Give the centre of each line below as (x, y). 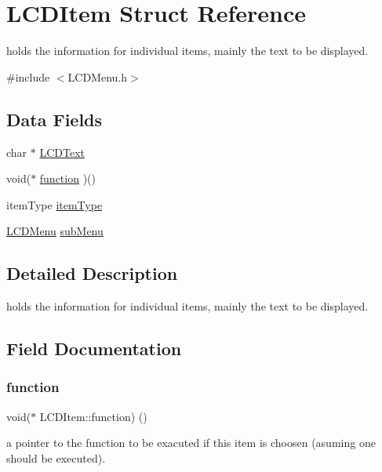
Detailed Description (92, 273)
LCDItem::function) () (93, 416)
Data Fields (55, 119)
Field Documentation (94, 349)
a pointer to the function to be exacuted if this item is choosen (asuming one (191, 443)
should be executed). (56, 457)
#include (28, 76)
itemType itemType (55, 204)
